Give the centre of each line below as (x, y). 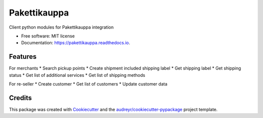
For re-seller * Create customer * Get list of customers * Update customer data (88, 84)
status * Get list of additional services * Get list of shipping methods (77, 75)
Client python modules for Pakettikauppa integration (61, 27)
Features (23, 57)
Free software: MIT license (48, 36)
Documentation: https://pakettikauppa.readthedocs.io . (75, 43)
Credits (20, 98)
